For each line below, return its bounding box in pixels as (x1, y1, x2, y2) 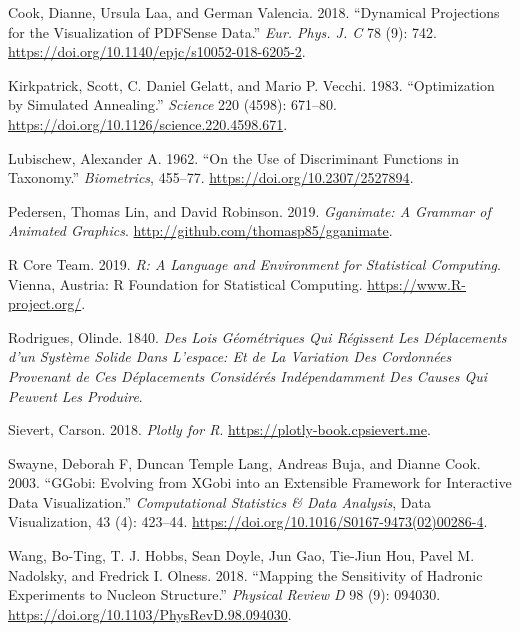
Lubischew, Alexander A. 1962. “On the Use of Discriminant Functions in (8, 147, 459, 168)
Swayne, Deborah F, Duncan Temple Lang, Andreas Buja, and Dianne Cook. (8, 452, 481, 473)
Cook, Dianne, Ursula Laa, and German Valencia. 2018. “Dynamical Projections (8, 2, 500, 22)
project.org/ (8, 293, 82, 314)
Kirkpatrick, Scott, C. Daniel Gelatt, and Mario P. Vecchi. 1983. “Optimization (8, 74, 495, 95)
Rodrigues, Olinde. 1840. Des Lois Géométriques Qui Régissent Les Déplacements (8, 326, 507, 347)
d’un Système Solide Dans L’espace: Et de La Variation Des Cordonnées (8, 346, 452, 367)
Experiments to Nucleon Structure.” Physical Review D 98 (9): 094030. (8, 584, 441, 605)
